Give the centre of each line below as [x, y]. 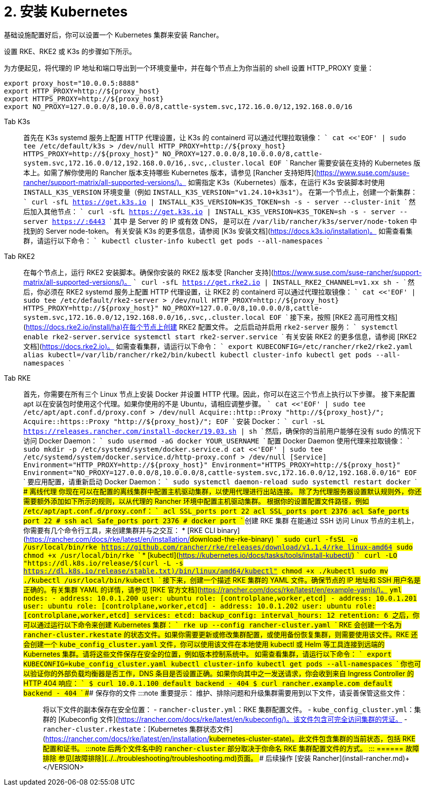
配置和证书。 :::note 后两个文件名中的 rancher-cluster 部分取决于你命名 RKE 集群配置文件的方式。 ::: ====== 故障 [231, 748]
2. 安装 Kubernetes [66, 12]
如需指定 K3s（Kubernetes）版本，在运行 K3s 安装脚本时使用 [286, 182]
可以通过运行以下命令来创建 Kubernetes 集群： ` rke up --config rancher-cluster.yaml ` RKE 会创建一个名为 [213, 625]
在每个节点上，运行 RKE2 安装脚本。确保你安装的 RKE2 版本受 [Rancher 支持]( [149, 272]
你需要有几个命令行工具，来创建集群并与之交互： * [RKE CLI [119, 530]
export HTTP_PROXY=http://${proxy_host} [82, 91]
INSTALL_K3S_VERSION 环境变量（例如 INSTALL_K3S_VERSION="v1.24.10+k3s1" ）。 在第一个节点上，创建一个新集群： [220, 192]
